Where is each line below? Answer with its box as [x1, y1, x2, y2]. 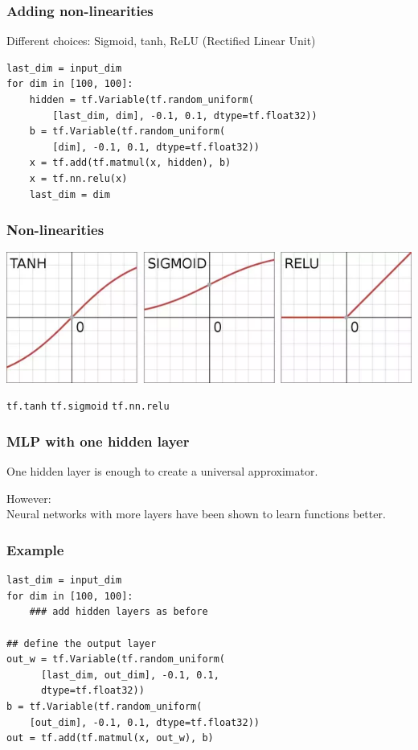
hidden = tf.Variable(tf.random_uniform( [29, 94, 254, 105]
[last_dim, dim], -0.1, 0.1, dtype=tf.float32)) [52, 109, 318, 122]
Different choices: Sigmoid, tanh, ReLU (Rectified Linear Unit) [6, 32, 316, 49]
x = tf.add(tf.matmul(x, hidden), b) [29, 157, 232, 169]
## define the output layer [6, 637, 157, 649]
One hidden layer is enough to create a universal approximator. [6, 463, 318, 480]
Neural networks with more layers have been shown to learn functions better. [6, 505, 386, 522]
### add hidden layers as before [29, 606, 208, 618]
